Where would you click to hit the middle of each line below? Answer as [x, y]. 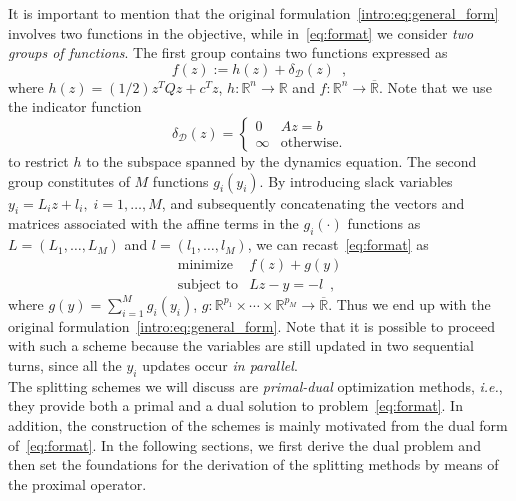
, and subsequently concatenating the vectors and [313, 202]
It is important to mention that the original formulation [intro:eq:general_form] [253, 13]
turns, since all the [65, 365]
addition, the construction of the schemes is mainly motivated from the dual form [258, 424]
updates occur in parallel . [220, 365]
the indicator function [75, 106]
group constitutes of [69, 180]
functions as [384, 223]
